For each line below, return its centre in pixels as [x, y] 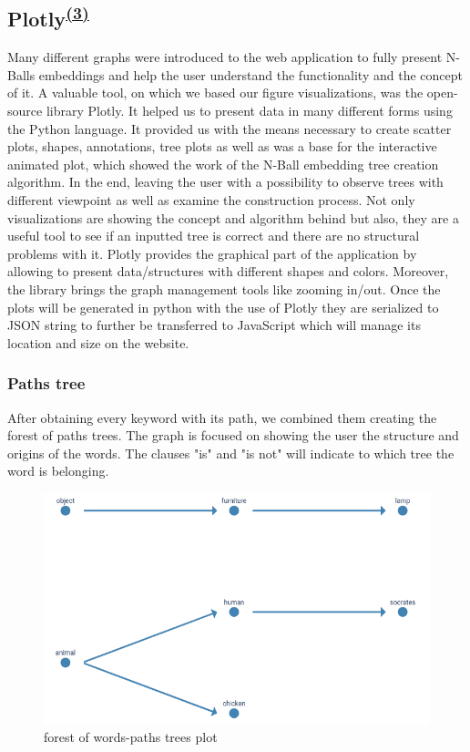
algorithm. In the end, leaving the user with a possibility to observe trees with [225, 182]
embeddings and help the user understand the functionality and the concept [250, 74]
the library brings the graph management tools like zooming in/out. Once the [224, 288]
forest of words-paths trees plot [131, 737]
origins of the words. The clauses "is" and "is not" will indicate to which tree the [231, 453]
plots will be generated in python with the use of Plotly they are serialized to [223, 307]
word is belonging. [58, 471]
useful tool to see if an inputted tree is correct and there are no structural [214, 236]
